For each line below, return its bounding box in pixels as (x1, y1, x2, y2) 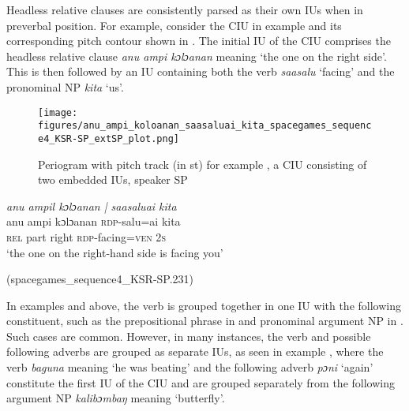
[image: (38, 106, 78, 118)
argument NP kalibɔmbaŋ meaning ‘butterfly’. (6, 390, 225, 406)
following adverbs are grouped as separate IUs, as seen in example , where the (6, 343, 384, 360)
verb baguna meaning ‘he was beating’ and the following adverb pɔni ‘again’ (6, 359, 373, 376)
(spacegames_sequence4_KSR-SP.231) (6, 271, 194, 287)
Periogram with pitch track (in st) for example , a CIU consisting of (38, 155, 367, 172)
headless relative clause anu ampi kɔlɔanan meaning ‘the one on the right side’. (6, 47, 387, 64)
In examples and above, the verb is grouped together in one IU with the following (6, 297, 401, 313)
